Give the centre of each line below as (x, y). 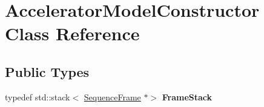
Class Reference (72, 33)
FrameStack (187, 96)
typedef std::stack (38, 96)
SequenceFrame (112, 96)
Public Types (47, 71)
